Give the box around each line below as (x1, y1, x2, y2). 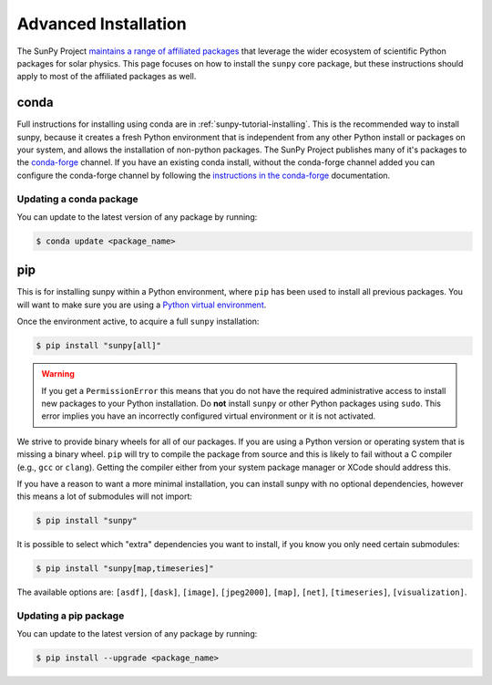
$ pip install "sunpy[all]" (36, 340, 161, 351)
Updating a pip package (16, 609, 125, 622)
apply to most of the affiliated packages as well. (16, 71, 197, 82)
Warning (41, 368, 75, 379)
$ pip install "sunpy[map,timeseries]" (36, 564, 214, 574)
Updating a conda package (16, 192, 138, 205)
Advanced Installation (16, 14, 187, 34)
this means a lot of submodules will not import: (16, 491, 193, 502)
